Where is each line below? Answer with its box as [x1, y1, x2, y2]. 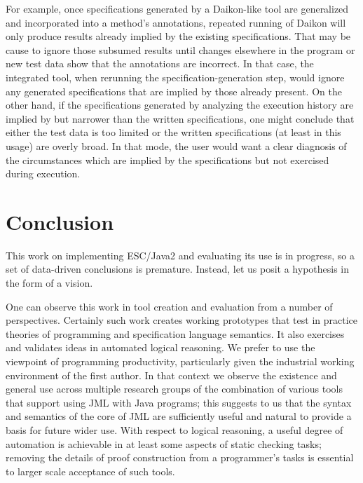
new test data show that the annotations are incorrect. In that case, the [6, 56, 314, 71]
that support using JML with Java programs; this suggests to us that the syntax [6, 395, 352, 409]
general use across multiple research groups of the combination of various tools [6, 381, 343, 396]
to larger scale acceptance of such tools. [6, 463, 175, 478]
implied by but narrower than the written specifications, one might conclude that [6, 111, 355, 125]
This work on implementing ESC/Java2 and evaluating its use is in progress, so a [6, 247, 355, 262]
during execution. [6, 166, 81, 181]
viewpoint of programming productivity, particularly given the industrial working [6, 354, 355, 368]
